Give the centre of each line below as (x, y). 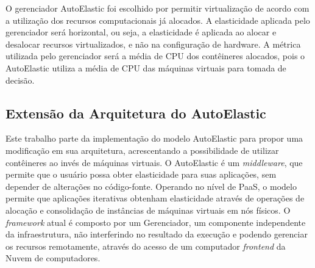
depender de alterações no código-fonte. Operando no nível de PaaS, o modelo (151, 186)
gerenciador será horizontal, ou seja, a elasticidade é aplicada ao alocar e (141, 32)
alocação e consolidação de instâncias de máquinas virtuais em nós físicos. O (148, 210)
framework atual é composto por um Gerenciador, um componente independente (156, 222)
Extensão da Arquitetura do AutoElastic (136, 113)
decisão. (20, 80)
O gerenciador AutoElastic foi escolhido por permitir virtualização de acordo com (157, 8)
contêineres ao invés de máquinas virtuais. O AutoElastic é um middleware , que (154, 162)
